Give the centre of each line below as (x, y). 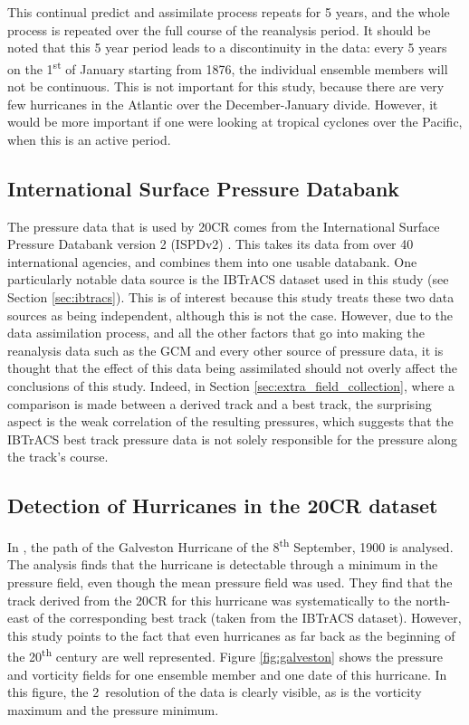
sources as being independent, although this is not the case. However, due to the (230, 315)
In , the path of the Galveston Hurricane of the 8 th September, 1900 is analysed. (230, 545)
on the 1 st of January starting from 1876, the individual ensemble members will (228, 67)
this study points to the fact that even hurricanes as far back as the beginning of (231, 635)
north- (433, 600)
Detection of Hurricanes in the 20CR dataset (223, 506)
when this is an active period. (89, 139)
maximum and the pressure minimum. (113, 709)
